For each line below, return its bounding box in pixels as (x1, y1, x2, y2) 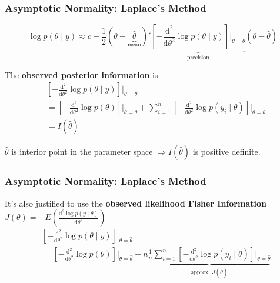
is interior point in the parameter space (11, 145, 153, 158)
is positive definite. (192, 145, 261, 158)
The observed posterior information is (5, 68, 158, 81)
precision (187, 55, 209, 61)
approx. (191, 269, 210, 276)
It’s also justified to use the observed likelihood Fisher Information (5, 197, 266, 209)
